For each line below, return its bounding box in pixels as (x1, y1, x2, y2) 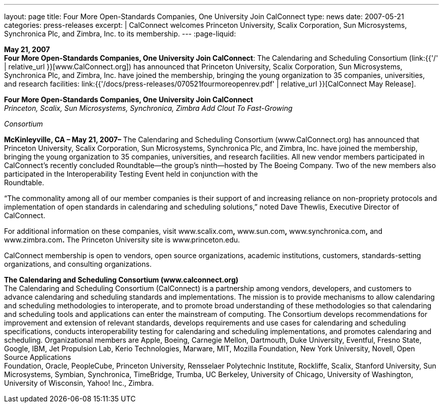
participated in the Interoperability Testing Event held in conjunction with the (4, 170, 258, 178)
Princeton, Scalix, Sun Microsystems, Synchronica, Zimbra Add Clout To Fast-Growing (4, 104, 293, 112)
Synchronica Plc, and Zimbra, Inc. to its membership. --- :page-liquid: (4, 29, 236, 38)
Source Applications (4, 353, 71, 361)
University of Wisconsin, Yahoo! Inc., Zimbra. (4, 379, 154, 387)
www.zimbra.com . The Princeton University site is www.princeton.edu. (4, 235, 240, 244)
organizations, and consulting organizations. (4, 260, 152, 268)
